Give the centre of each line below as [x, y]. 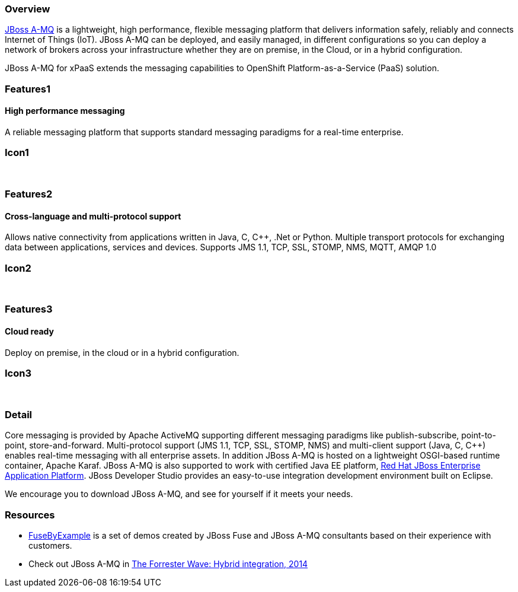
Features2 [29, 194]
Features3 [29, 309]
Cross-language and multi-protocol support [93, 216]
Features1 [28, 89]
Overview [28, 9]
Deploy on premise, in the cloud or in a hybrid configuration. [122, 352]
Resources [30, 515]
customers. [50, 545]
